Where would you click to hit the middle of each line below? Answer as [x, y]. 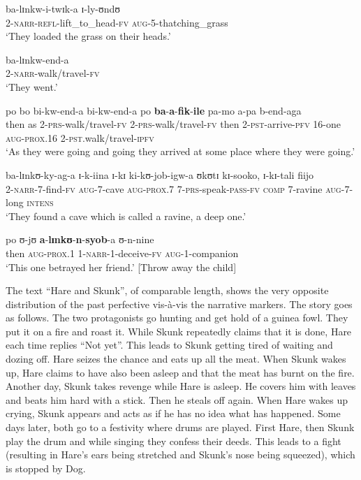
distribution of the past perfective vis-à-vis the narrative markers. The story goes [179, 304]
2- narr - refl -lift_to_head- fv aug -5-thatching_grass [117, 22]
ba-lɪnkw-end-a [37, 59]
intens [40, 202]
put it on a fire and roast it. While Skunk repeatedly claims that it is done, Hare [179, 331]
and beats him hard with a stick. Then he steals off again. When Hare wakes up [177, 399]
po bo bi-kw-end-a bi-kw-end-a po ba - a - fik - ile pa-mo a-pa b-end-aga [154, 110]
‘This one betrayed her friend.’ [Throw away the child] [121, 267]
